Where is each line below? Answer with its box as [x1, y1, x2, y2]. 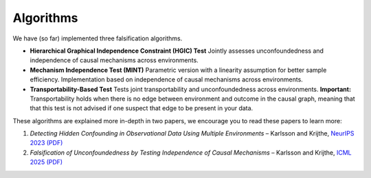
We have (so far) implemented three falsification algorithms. [12, 34, 183, 42]
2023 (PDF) [30, 139, 63, 147]
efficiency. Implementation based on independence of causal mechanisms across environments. [30, 75, 304, 84]
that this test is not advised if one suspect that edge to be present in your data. [30, 104, 254, 112]
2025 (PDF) [30, 158, 63, 166]
